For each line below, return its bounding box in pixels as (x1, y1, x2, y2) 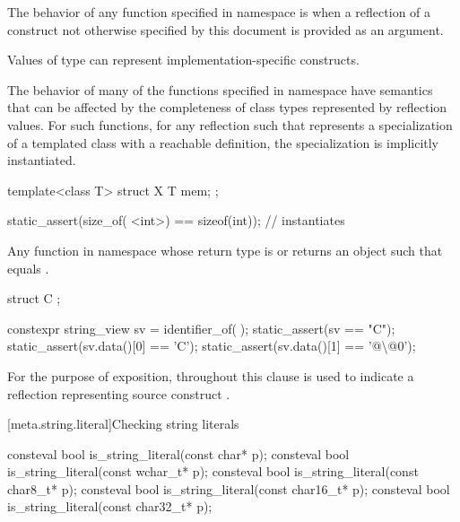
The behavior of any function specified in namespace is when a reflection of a (7, 3, 431, 21)
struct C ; (7, 289, 61, 308)
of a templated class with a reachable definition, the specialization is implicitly (7, 133, 439, 152)
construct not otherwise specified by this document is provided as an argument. (7, 20, 444, 39)
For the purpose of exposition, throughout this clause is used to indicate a (7, 366, 414, 385)
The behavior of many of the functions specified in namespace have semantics (7, 80, 433, 99)
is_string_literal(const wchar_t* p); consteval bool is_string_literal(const (7, 462, 419, 481)
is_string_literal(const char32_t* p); (7, 497, 213, 516)
